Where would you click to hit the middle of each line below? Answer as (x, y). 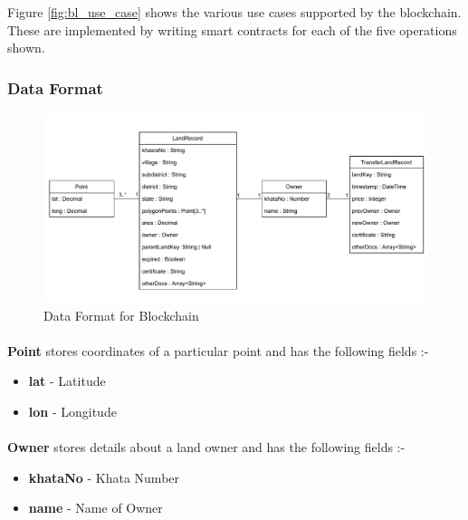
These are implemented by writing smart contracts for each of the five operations (232, 29)
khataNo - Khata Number (104, 477)
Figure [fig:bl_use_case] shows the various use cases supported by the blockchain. (234, 12)
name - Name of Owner (96, 508)
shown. (26, 48)
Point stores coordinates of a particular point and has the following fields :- (218, 350)
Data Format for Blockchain (121, 315)
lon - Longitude (72, 412)
